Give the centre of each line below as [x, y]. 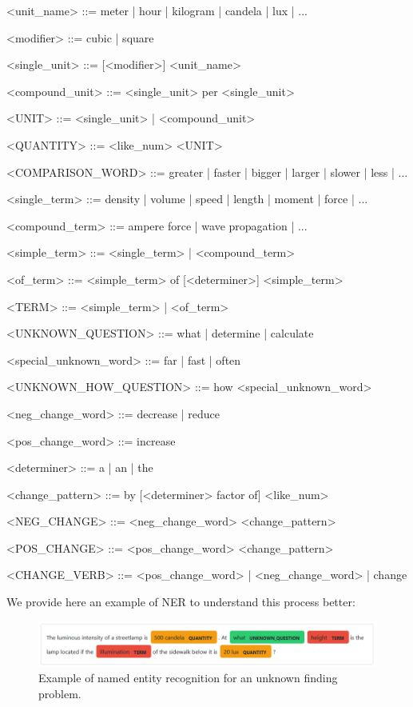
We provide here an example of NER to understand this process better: [181, 602]
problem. [60, 693]
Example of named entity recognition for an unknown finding [188, 678]
